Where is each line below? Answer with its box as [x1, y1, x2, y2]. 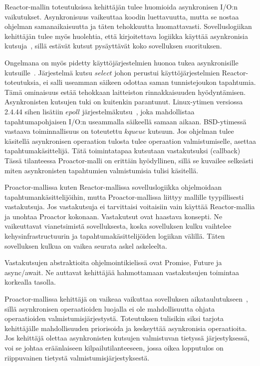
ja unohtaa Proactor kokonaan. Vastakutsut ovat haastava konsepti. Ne [4, 211, 223, 221]
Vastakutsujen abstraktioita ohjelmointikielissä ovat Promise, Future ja [4, 257, 222, 268]
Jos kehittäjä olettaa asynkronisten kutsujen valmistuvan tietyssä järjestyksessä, [4, 333, 250, 343]
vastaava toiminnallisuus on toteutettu [4, 126, 122, 136]
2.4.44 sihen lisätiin [4, 106, 63, 116]
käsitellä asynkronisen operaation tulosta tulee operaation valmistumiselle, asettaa [4, 135, 256, 146]
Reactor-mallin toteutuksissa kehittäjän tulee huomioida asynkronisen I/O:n [4, 1, 238, 11]
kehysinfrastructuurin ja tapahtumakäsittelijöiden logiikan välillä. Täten [4, 231, 225, 241]
